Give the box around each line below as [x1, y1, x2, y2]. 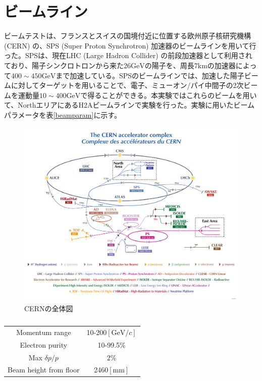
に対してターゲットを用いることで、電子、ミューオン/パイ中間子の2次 [11, 80, 244, 90]
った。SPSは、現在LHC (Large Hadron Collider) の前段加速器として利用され [4, 50, 252, 61]
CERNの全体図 [24, 303, 73, 313]
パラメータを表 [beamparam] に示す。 [4, 109, 121, 120]
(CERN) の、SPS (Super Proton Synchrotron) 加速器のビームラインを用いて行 [4, 40, 256, 51]
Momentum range [16, 326, 71, 337]
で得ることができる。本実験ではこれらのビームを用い [80, 89, 257, 100]
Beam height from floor [8, 364, 80, 375]
